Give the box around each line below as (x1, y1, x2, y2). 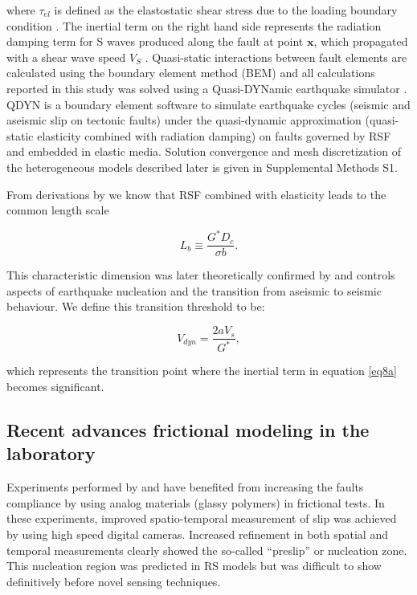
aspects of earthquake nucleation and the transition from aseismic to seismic (6, 282, 382, 299)
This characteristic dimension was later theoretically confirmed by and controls (6, 267, 395, 283)
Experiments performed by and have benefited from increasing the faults (6, 479, 364, 495)
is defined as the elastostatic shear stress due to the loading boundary (54, 2, 398, 18)
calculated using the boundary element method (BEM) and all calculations (6, 64, 375, 81)
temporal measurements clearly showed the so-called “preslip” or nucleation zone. (6, 541, 407, 558)
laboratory (6, 441, 96, 466)
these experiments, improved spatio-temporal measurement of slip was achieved (6, 510, 397, 527)
